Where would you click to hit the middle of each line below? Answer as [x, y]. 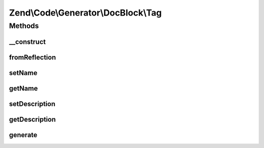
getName [23, 88]
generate [23, 135]
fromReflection [33, 57]
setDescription [32, 104]
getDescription [33, 119]
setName [23, 73]
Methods [24, 26]
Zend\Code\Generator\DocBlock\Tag [85, 13]
